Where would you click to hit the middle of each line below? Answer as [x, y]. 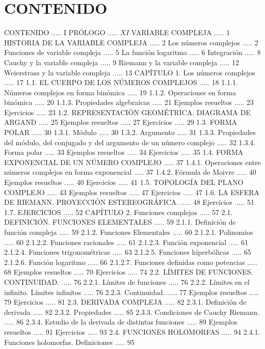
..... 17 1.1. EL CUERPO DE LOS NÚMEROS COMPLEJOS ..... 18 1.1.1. [121, 82]
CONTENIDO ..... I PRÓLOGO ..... [61, 32]
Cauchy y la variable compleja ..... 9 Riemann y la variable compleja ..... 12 [122, 62]
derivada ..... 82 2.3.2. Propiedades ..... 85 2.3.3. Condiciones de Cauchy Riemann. [132, 312]
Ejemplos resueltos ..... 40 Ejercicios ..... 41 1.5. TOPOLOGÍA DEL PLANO [124, 182]
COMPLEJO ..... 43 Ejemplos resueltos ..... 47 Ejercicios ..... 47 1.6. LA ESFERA [132, 192]
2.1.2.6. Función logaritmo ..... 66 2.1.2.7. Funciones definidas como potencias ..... [131, 262]
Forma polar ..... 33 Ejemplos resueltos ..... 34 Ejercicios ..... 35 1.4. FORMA [124, 152]
